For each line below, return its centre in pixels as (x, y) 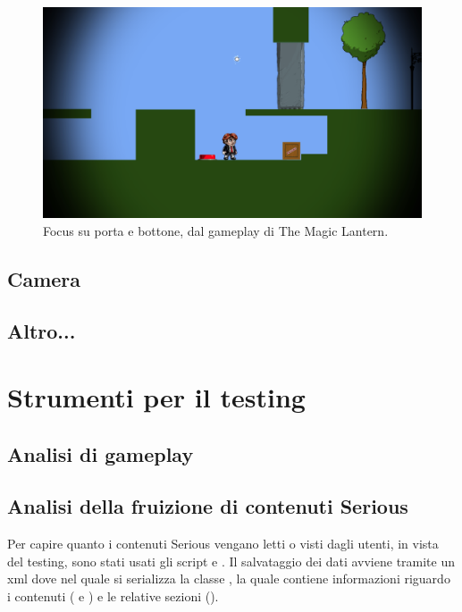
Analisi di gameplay (101, 453)
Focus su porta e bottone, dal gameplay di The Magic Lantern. (216, 230)
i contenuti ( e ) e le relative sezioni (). (113, 595)
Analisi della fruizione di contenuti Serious (208, 506)
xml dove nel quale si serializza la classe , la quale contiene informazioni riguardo (229, 578)
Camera (44, 278)
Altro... (42, 331)
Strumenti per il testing (156, 396)
